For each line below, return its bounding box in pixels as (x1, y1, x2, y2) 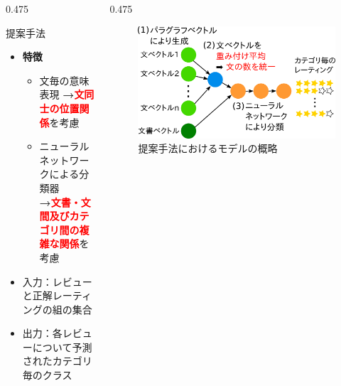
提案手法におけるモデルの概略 (138, 141, 278, 156)
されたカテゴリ (22, 353, 92, 368)
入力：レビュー (22, 274, 92, 289)
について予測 (32, 339, 92, 354)
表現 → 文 (39, 87, 85, 102)
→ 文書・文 (39, 194, 91, 209)
